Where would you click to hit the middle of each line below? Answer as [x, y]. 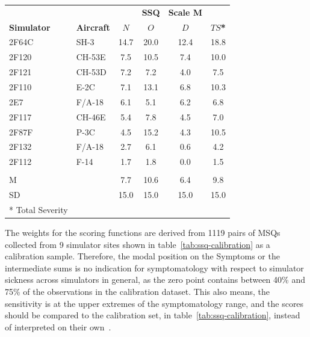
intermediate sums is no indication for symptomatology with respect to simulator [154, 267]
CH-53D [91, 72]
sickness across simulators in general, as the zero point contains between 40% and [155, 280]
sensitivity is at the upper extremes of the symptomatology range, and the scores [154, 303]
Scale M [185, 12]
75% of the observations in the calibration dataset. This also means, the [137, 292]
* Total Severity [39, 209]
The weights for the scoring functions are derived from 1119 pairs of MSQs [143, 233]
